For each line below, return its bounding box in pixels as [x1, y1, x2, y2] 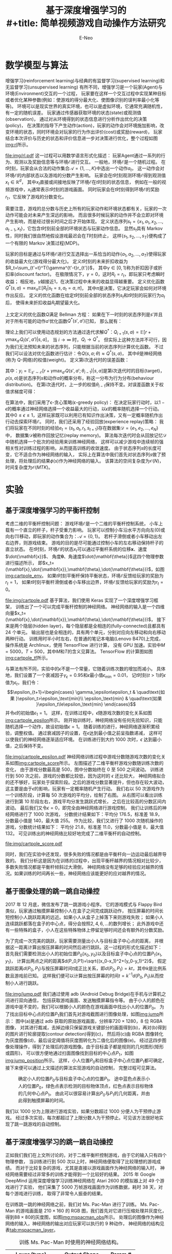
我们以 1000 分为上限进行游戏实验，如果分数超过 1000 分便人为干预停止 [5, 1108, 157, 1114]
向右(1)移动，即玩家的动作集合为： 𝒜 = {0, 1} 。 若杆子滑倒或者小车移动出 [5, 533, 158, 540]
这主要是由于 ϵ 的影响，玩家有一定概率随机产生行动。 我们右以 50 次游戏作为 [5, 786, 165, 792]
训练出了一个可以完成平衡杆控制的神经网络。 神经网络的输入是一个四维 [15, 603, 165, 609]
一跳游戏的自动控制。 [18, 1121, 64, 1127]
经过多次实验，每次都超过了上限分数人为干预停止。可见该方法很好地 [15, 1115, 159, 1121]
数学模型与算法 [5, 59, 69, 71]
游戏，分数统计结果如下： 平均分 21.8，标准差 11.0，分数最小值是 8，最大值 [5, 824, 164, 830]
